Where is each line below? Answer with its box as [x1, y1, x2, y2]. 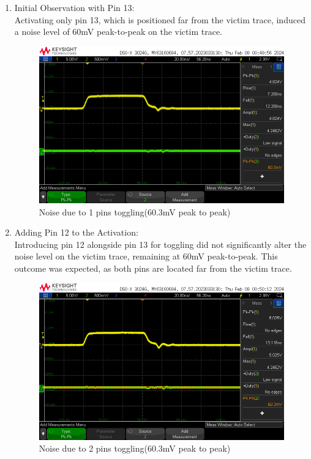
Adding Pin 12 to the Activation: [14, 226, 138, 239]
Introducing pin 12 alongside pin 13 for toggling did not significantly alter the [14, 237, 307, 250]
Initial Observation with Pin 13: [14, 1, 135, 13]
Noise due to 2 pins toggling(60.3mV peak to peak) [39, 442, 231, 455]
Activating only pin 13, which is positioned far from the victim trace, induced [14, 13, 305, 26]
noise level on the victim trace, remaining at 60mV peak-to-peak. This [14, 250, 278, 263]
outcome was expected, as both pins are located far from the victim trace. [14, 261, 292, 274]
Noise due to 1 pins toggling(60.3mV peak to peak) [39, 205, 231, 218]
